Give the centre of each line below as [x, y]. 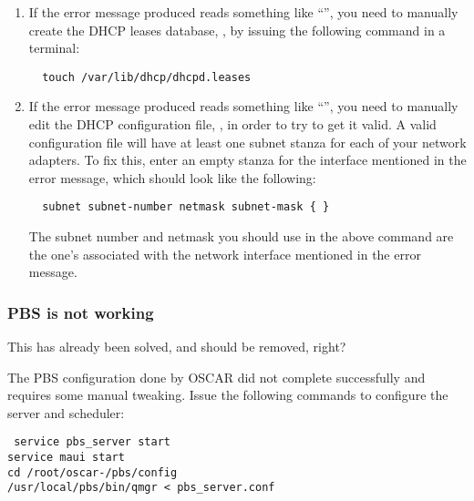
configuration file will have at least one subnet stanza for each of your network [247, 142]
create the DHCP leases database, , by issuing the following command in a [237, 30]
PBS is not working [81, 312]
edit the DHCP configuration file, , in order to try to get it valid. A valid [232, 124]
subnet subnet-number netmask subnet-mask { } [186, 207]
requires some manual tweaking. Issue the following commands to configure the [228, 395]
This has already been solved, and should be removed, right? [177, 347]
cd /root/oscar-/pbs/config [93, 472]
